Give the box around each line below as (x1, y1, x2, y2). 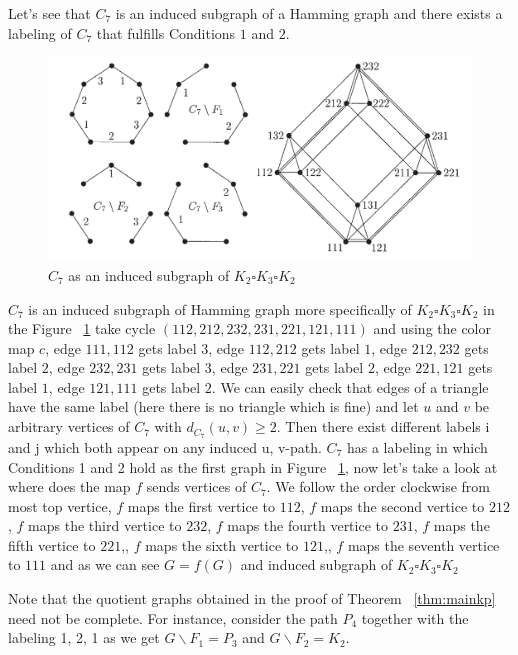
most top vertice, (8, 495, 112, 516)
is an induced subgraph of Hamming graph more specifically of (28, 298, 412, 319)
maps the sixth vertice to (145, 534, 299, 555)
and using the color (373, 318, 491, 339)
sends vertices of (146, 476, 247, 497)
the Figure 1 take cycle (8, 318, 156, 339)
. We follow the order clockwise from (266, 476, 490, 497)
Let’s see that (8, 3, 91, 23)
